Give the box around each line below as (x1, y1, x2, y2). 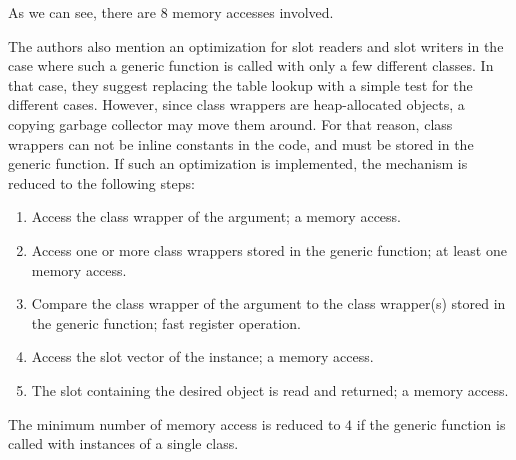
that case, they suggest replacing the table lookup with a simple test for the (8, 74, 473, 95)
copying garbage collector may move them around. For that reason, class (8, 113, 453, 134)
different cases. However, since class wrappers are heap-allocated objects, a (8, 94, 465, 115)
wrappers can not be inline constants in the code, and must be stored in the (8, 133, 474, 154)
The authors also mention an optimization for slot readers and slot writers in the (8, 35, 504, 56)
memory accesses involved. (172, 2, 334, 22)
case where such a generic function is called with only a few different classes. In (8, 55, 494, 76)
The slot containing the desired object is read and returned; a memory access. (31, 379, 509, 400)
